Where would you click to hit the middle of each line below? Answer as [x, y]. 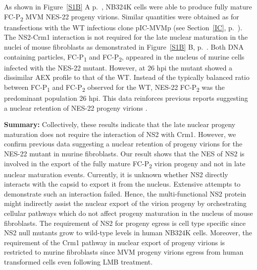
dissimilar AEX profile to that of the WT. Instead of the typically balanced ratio [127, 77]
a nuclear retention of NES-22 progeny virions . [76, 107]
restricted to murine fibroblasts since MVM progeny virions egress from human [124, 252]
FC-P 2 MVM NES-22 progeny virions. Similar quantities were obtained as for [122, 17]
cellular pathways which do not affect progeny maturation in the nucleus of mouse [128, 213]
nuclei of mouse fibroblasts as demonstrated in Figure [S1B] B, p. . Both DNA [124, 46]
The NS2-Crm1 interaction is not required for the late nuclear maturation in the [126, 37]
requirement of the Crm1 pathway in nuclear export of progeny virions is [115, 242]
